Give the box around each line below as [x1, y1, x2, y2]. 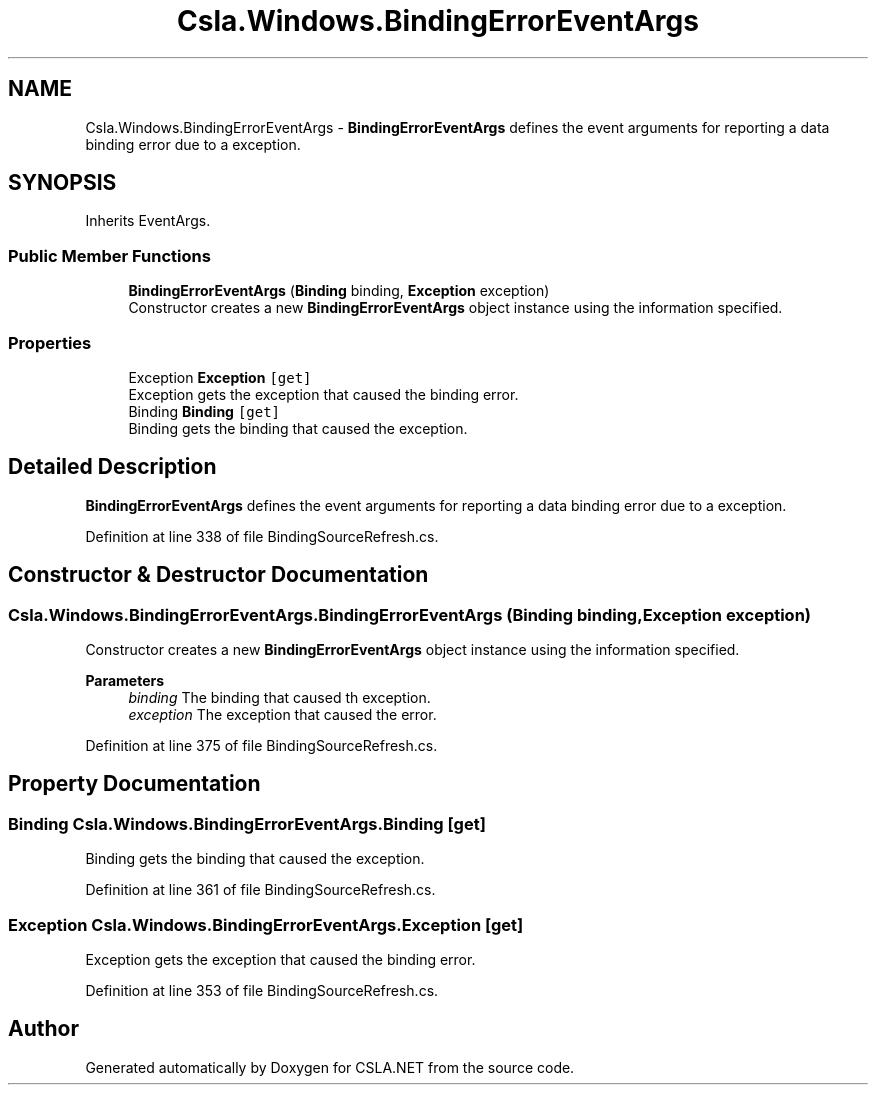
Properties [8, 332, 92, 353]
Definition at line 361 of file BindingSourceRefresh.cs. [85, 881, 436, 899]
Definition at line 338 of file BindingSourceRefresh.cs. [85, 527, 439, 545]
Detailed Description [8, 454, 217, 480]
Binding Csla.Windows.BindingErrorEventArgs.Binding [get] [8, 813, 486, 834]
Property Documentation [8, 771, 261, 797]
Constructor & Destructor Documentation [8, 562, 429, 588]
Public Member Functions [8, 245, 211, 266]
